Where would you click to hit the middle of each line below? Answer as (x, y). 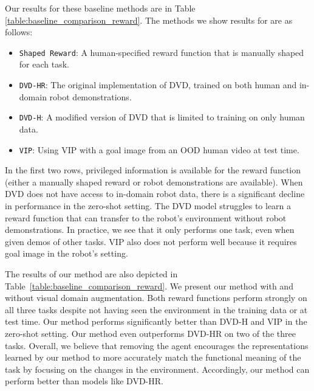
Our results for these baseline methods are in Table (100, 8)
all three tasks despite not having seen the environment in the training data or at (156, 309)
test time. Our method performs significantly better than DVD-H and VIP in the (156, 321)
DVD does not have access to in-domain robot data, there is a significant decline (155, 194)
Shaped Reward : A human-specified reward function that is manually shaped (162, 52)
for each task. (44, 64)
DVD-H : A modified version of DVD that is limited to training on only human (162, 117)
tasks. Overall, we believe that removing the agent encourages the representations (157, 345)
